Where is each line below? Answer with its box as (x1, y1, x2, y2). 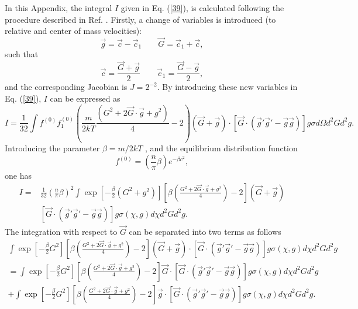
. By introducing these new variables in (157, 81, 298, 93)
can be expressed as (50, 92, 121, 104)
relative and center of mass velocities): (5, 25, 142, 37)
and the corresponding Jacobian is (5, 81, 128, 93)
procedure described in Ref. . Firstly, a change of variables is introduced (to (5, 13, 276, 25)
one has (5, 169, 32, 182)
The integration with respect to (5, 225, 118, 237)
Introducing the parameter (5, 142, 100, 154)
